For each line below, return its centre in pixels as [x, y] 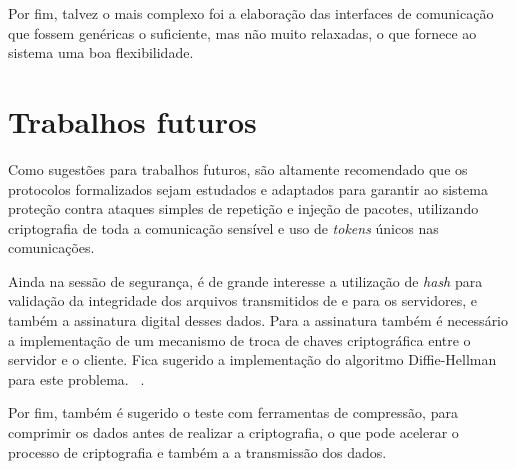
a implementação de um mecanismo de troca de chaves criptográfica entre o [239, 339]
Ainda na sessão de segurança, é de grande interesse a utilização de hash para [245, 280]
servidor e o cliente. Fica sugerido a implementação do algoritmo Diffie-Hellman [252, 359]
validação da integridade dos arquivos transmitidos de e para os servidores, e [242, 300]
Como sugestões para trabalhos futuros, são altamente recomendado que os [238, 168]
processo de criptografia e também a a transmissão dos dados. [197, 451]
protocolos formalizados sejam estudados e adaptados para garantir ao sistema [248, 188]
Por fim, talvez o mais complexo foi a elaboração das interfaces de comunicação [251, 13]
